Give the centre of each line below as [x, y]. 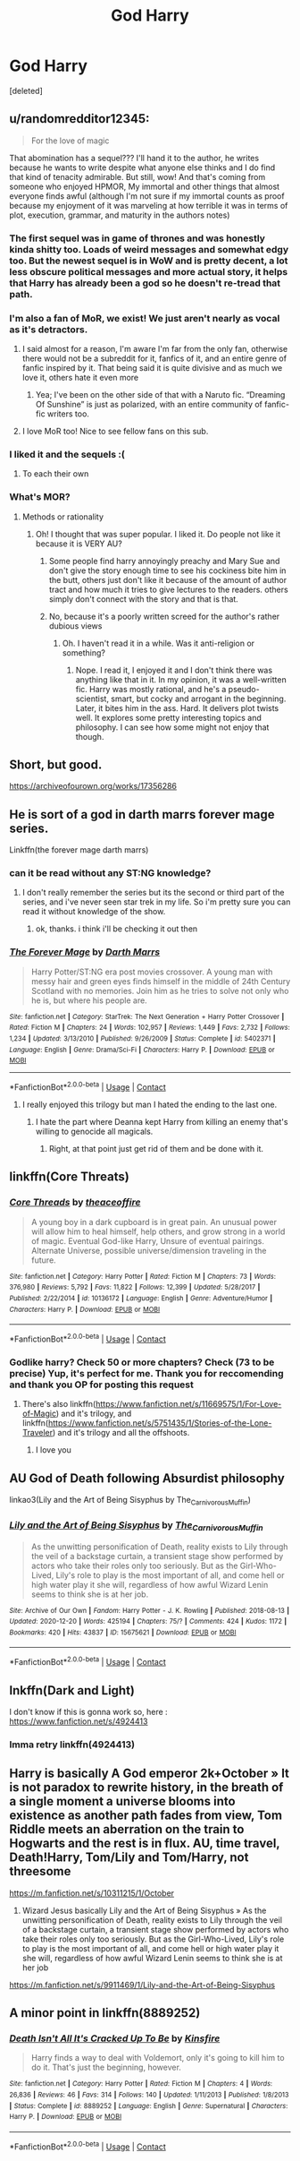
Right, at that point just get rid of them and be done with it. [156, 1149]
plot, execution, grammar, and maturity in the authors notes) [120, 215]
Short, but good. [56, 764]
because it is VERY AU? [79, 544]
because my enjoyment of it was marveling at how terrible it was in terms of [149, 205]
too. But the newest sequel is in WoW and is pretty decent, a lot [149, 261]
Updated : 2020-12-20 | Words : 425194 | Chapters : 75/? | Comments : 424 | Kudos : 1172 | [148, 1622]
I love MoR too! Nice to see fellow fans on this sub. [115, 431]
